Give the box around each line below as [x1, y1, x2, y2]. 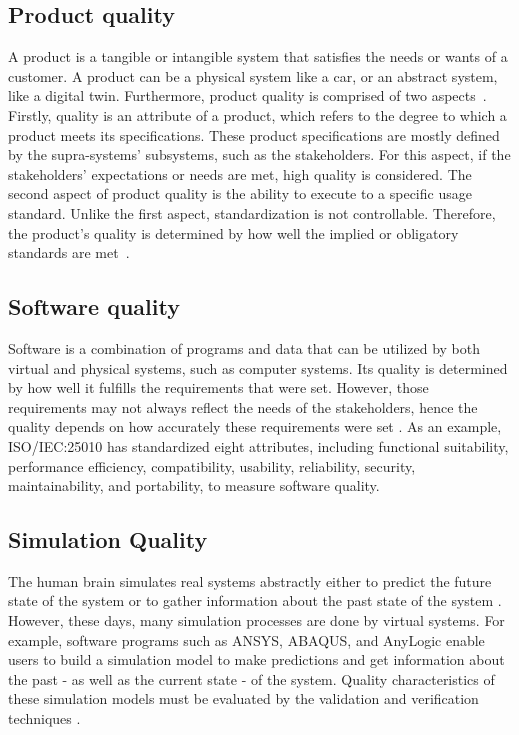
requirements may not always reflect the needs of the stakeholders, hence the [8, 396, 478, 417]
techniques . [8, 708, 81, 729]
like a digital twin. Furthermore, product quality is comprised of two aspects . [8, 85, 487, 106]
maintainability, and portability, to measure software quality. [8, 475, 380, 496]
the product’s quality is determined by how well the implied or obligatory [8, 222, 459, 243]
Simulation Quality [8, 524, 208, 555]
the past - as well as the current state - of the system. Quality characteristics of [8, 668, 495, 689]
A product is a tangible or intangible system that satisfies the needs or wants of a [8, 46, 508, 67]
